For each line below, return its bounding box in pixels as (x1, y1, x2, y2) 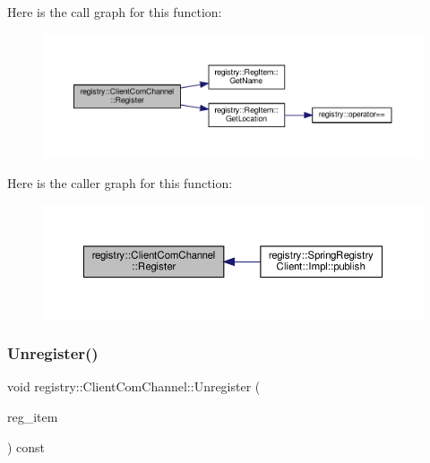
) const (7, 437, 46, 456)
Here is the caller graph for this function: (7, 174, 233, 193)
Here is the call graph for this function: (7, 3, 222, 21)
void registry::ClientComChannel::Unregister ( (7, 377, 261, 396)
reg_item (7, 407, 58, 426)
